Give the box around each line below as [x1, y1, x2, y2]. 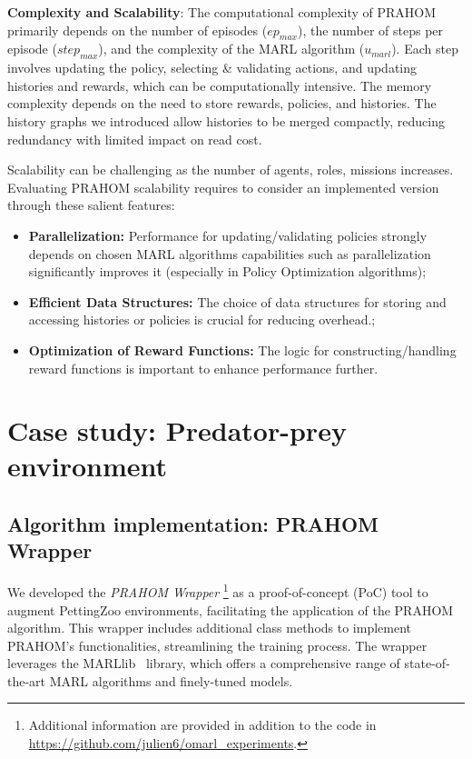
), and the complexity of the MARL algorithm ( [98, 39, 365, 58]
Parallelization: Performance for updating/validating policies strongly [28, 225, 428, 245]
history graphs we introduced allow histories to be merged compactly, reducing [7, 111, 445, 130]
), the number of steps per [297, 20, 444, 39]
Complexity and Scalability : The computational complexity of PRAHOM [7, 3, 437, 21]
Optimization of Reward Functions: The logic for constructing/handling [28, 340, 457, 359]
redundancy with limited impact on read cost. [7, 129, 262, 148]
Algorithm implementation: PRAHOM [7, 510, 379, 538]
